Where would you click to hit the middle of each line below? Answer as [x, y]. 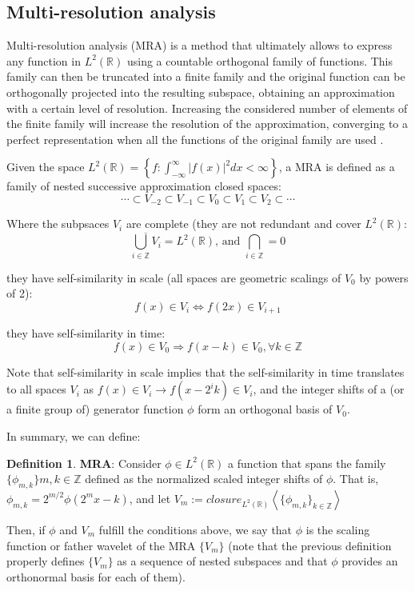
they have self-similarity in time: [86, 333]
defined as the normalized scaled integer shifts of [204, 479]
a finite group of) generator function [95, 409]
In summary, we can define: [74, 435]
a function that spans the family [307, 463]
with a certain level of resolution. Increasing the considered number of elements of [207, 108]
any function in [44, 60]
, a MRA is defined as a [337, 167]
